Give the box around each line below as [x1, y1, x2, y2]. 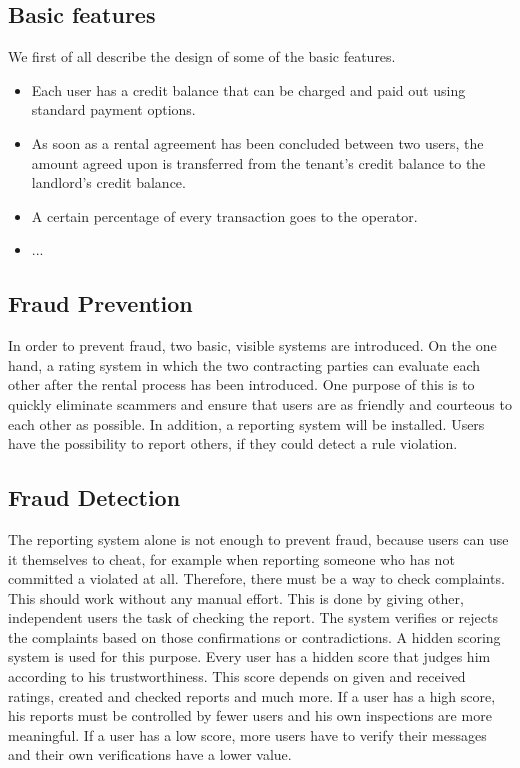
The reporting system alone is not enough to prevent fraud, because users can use [8, 528, 509, 549]
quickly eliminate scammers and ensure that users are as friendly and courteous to [8, 393, 512, 414]
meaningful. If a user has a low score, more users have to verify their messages [8, 724, 487, 745]
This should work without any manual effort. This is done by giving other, [8, 587, 464, 608]
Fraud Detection [8, 482, 181, 513]
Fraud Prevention [8, 288, 193, 319]
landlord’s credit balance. [31, 172, 186, 193]
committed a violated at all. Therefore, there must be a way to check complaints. [8, 568, 505, 589]
